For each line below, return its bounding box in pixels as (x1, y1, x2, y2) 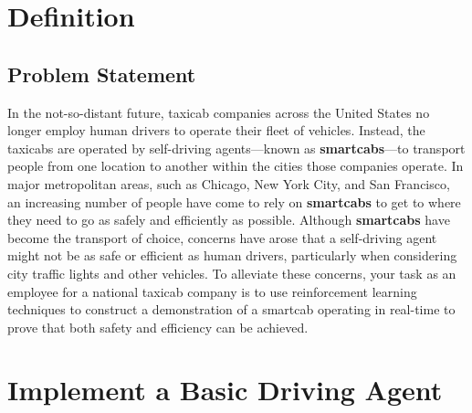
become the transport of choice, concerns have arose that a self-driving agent (7, 228, 437, 247)
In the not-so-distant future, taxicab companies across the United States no (7, 102, 430, 122)
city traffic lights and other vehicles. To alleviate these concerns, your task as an (7, 263, 456, 282)
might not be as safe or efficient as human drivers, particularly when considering (7, 246, 457, 265)
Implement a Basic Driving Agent (7, 371, 443, 408)
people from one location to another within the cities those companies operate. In (7, 156, 464, 175)
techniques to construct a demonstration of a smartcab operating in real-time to (7, 300, 456, 319)
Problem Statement (7, 59, 196, 88)
